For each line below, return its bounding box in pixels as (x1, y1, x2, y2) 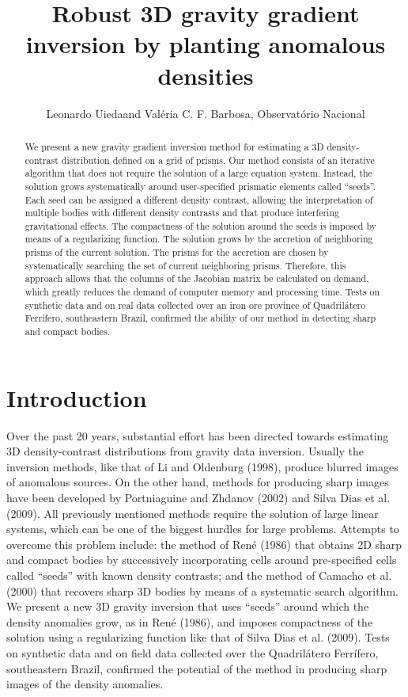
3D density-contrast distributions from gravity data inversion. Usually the (6, 443, 365, 459)
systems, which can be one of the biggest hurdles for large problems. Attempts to (6, 520, 399, 537)
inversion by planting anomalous (25, 28, 386, 60)
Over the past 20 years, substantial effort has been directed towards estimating (6, 427, 389, 444)
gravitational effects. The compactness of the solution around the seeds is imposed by (25, 219, 376, 232)
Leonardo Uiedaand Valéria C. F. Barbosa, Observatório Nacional (46, 105, 365, 121)
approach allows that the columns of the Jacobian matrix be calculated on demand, (25, 272, 369, 285)
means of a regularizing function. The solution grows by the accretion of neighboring (25, 232, 373, 246)
